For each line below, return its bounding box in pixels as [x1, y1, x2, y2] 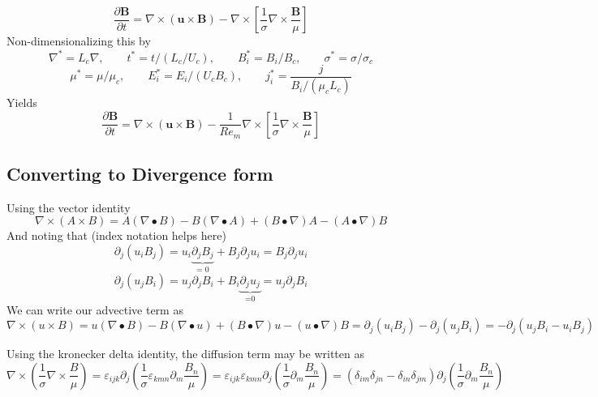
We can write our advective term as [6, 301, 183, 318]
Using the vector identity [6, 198, 131, 216]
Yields [6, 94, 37, 111]
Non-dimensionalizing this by [6, 32, 151, 49]
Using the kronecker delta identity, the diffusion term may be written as [6, 345, 364, 362]
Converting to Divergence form [6, 160, 273, 186]
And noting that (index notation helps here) [6, 227, 226, 244]
